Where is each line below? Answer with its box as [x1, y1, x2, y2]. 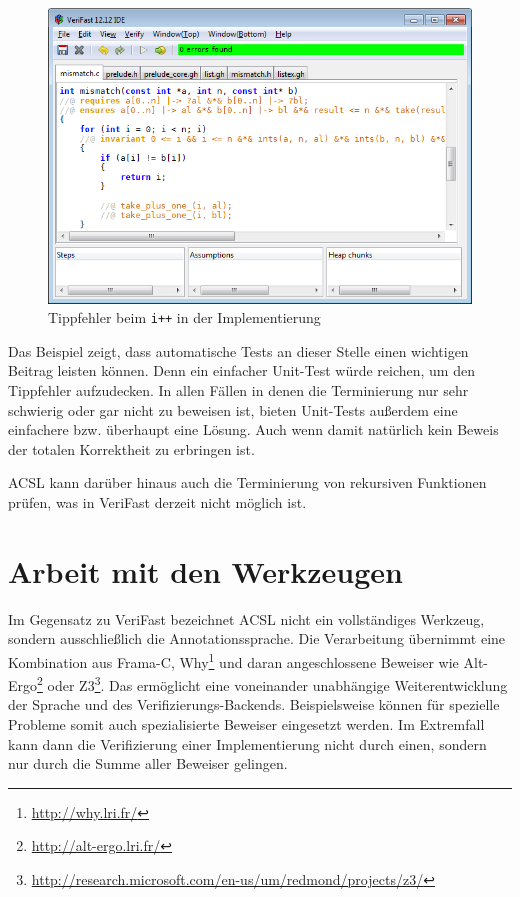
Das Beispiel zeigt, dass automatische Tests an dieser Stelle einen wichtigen [8, 340, 469, 361]
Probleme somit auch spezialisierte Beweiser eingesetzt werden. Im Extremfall [8, 713, 485, 734]
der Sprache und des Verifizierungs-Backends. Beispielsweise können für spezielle [8, 694, 500, 715]
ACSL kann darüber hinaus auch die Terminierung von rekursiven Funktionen [8, 472, 487, 493]
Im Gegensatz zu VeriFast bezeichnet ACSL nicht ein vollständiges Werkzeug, [8, 608, 485, 629]
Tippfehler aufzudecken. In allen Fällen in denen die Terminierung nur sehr [8, 380, 469, 401]
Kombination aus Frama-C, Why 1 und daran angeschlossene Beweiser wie [8, 648, 459, 672]
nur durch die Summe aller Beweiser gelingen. [8, 753, 288, 774]
